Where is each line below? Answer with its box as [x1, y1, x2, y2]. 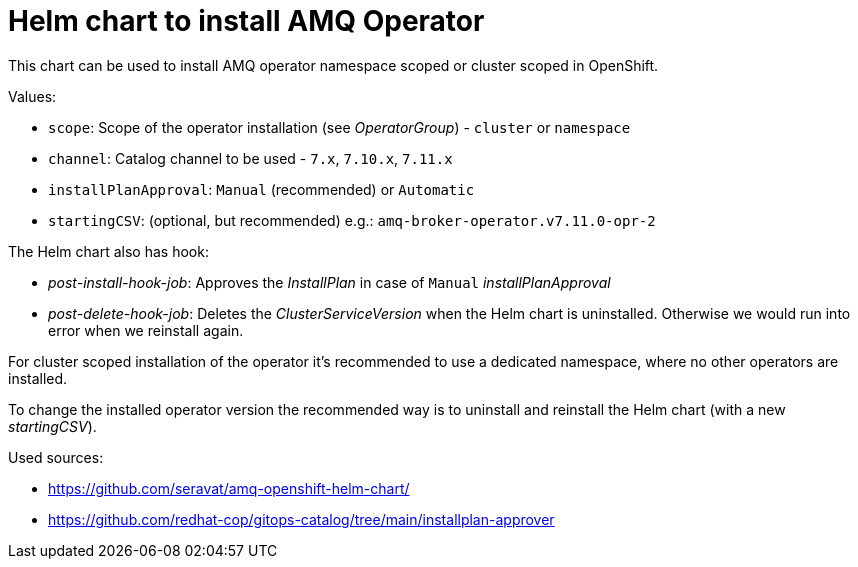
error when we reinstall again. [48, 321, 244, 339]
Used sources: [8, 448, 104, 466]
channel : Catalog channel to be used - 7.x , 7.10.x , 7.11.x [48, 149, 453, 167]
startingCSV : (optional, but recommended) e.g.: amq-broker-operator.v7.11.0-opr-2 [48, 211, 656, 229]
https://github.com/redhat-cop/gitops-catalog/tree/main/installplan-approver [48, 510, 555, 528]
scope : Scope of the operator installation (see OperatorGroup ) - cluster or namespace [48, 118, 631, 136]
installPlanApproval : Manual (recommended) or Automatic [48, 180, 475, 198]
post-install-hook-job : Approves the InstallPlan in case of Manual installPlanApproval [48, 273, 611, 291]
